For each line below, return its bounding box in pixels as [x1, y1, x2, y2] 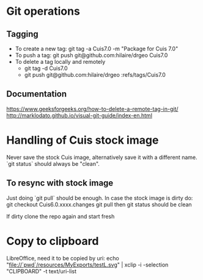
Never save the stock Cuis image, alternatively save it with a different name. [6, 154, 197, 161]
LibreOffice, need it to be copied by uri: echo [6, 254, 119, 262]
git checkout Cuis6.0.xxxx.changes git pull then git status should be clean [6, 201, 192, 208]
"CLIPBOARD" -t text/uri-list [6, 267, 77, 274]
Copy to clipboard [6, 234, 99, 248]
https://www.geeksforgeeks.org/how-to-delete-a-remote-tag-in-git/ [6, 105, 179, 112]
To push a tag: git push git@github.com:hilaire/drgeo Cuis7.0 [15, 52, 168, 59]
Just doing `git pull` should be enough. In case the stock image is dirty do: [6, 194, 193, 201]
